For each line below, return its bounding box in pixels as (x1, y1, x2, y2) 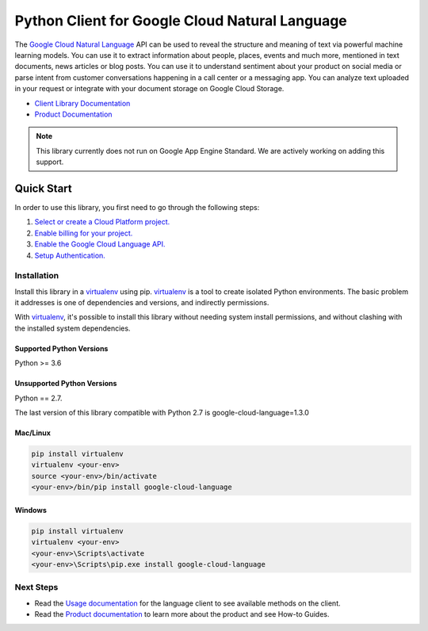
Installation (14, 270, 59, 281)
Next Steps (14, 582, 59, 593)
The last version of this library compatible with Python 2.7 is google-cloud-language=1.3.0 (14, 408, 309, 418)
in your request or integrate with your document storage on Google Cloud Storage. (14, 84, 285, 94)
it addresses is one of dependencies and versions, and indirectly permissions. (14, 298, 269, 308)
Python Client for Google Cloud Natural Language (14, 12, 348, 29)
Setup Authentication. (34, 250, 106, 260)
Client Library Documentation (34, 98, 131, 108)
